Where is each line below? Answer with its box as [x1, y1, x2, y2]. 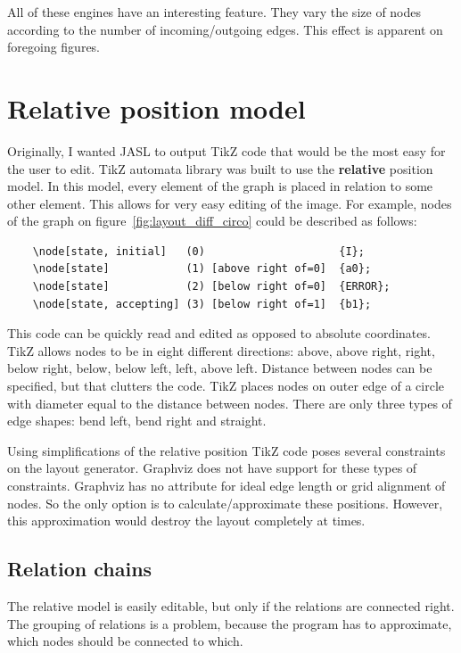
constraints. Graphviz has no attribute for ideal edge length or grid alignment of [7, 476, 446, 494]
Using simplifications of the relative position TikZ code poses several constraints [7, 441, 446, 459]
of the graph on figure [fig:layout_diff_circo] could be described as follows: [7, 211, 417, 230]
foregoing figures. [7, 37, 101, 56]
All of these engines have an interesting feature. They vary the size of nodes [7, 3, 422, 21]
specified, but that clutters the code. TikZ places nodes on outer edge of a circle [7, 376, 444, 395]
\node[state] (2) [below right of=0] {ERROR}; [32, 280, 391, 293]
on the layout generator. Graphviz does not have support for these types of [7, 459, 417, 477]
